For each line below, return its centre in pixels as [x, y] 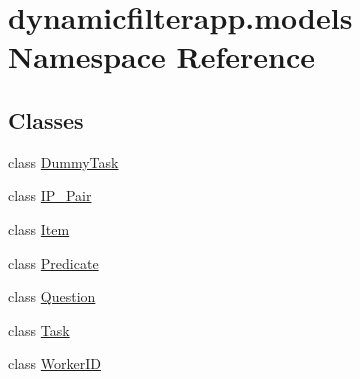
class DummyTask [63, 161]
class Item [39, 228]
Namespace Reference [161, 56]
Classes [46, 119]
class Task [39, 329]
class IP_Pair [50, 195]
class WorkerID [54, 363]
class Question [52, 296]
